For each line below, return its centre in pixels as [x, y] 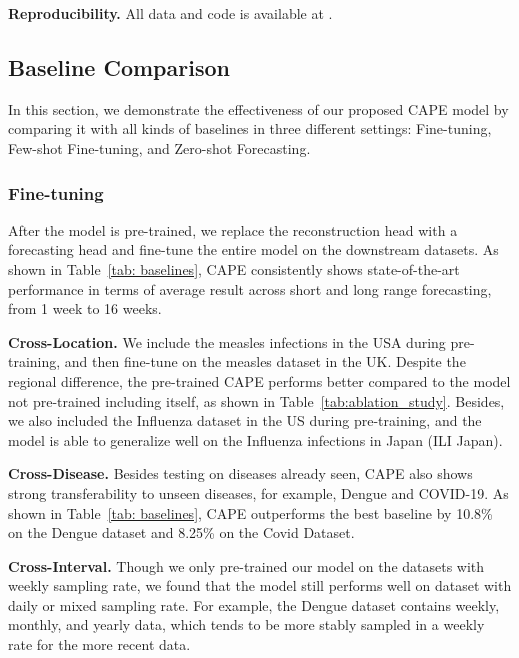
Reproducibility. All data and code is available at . [170, 13]
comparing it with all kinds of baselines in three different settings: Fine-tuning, [250, 128]
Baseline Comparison [119, 66]
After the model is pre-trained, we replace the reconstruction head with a [233, 229]
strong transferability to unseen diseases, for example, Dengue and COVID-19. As [258, 492]
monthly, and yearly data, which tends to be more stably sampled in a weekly [246, 624]
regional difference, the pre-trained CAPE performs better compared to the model [259, 380]
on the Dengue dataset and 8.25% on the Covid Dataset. [181, 532]
